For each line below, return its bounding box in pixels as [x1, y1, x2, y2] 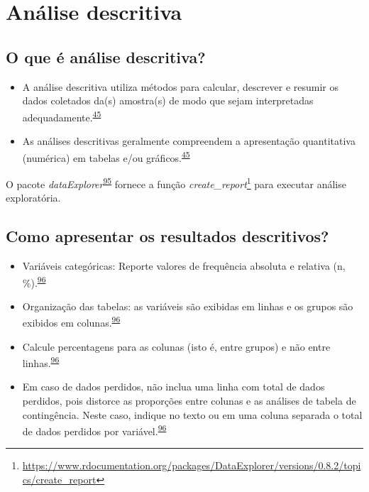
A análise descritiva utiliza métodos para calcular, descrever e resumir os [22, 79, 338, 94]
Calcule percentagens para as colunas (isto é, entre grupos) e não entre [22, 339, 331, 354]
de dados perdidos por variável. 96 [22, 422, 167, 438]
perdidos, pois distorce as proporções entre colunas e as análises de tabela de [22, 393, 356, 408]
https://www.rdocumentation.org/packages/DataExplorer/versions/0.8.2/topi [22, 458, 361, 473]
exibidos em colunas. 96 [22, 313, 121, 329]
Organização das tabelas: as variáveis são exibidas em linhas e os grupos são [22, 298, 353, 313]
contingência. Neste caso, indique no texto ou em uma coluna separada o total [22, 407, 363, 422]
